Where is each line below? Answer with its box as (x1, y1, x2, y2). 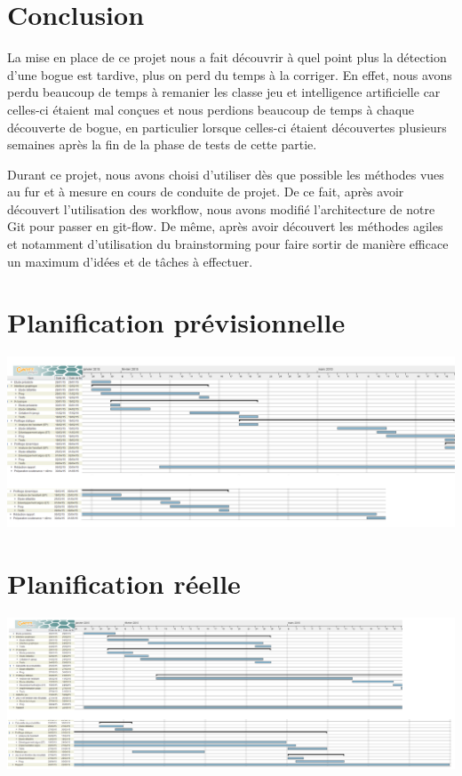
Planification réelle (7, 565, 241, 602)
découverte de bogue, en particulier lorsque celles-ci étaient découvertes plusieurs (7, 117, 447, 136)
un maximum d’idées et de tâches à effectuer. (7, 252, 253, 270)
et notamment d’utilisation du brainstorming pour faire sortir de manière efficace (7, 235, 449, 253)
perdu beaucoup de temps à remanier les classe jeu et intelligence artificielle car (7, 83, 441, 101)
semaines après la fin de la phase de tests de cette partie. (7, 135, 317, 154)
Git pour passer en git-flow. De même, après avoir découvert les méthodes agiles (7, 217, 443, 236)
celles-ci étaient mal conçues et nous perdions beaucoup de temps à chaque (7, 100, 415, 118)
